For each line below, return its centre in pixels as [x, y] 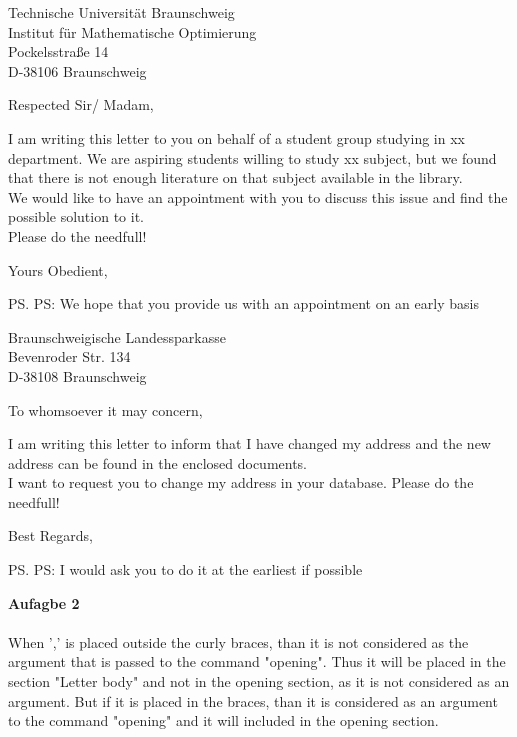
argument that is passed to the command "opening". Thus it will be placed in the [257, 661]
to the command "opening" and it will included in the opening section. [223, 720]
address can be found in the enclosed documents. [158, 462]
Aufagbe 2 [44, 602]
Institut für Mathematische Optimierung [132, 31]
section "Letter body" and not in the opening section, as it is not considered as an [259, 681]
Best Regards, [50, 535]
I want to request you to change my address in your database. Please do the [241, 482]
